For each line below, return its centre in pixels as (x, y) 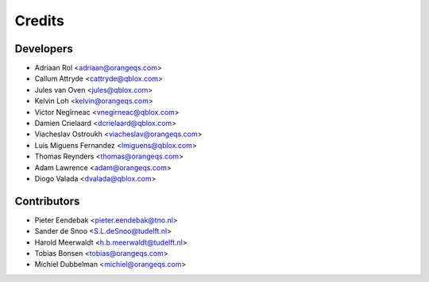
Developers (44, 49)
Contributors (47, 201)
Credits (40, 21)
